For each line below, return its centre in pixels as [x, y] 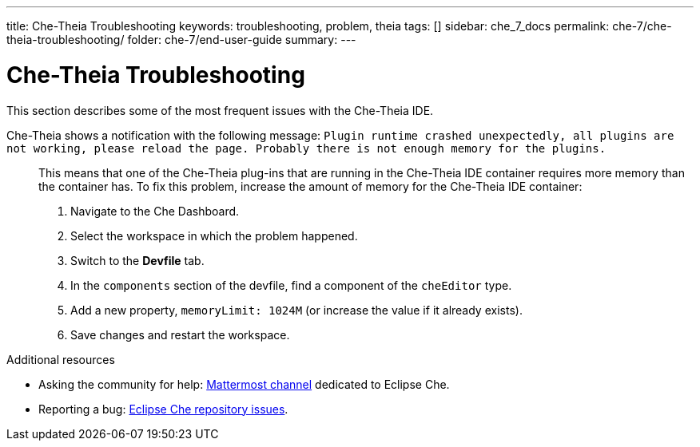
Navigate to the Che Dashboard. [155, 211]
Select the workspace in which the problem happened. [214, 235]
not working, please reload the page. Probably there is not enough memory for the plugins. [306, 148]
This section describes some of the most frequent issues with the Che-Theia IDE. [220, 110]
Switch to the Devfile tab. [137, 260]
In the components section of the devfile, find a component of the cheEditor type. [291, 285]
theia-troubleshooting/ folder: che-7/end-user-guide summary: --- [181, 40]
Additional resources [61, 359]
